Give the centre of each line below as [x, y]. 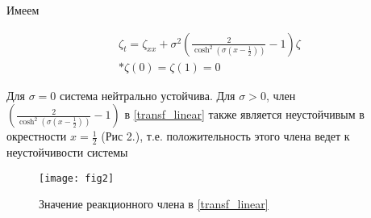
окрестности [37, 136]
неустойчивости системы [67, 152]
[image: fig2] [77, 178]
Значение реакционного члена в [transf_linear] [154, 204]
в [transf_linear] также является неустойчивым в [244, 114]
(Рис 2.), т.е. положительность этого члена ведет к [225, 136]
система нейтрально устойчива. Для [147, 95]
